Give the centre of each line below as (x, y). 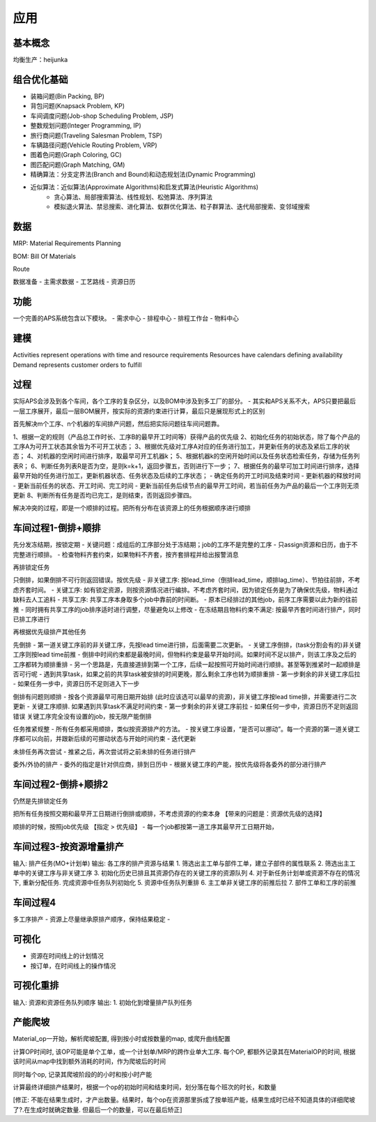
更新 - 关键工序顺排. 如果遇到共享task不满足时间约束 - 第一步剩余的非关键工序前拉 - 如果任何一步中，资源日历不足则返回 (186, 706)
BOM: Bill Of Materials (45, 256)
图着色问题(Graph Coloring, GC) (76, 155)
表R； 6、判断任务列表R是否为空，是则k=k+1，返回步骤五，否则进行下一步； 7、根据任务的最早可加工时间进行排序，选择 (186, 466)
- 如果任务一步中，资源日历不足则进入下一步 (76, 684)
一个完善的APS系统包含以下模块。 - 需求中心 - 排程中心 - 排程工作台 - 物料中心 (126, 318)
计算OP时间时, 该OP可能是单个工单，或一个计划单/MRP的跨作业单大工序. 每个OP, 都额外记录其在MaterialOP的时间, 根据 (184, 1052)
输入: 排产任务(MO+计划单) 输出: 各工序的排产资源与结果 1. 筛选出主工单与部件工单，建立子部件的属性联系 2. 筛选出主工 (184, 863)
